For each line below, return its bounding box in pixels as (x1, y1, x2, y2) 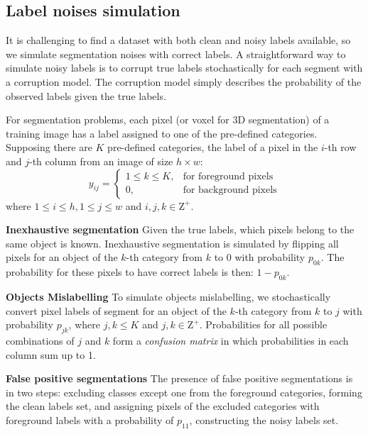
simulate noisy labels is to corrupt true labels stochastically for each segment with (6, 60, 363, 75)
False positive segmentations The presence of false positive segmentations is (6, 371, 353, 386)
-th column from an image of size (29, 153, 173, 168)
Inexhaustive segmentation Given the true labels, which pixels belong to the (6, 222, 355, 237)
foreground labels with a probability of (6, 412, 174, 427)
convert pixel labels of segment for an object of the (6, 303, 227, 318)
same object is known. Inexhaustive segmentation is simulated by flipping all (6, 235, 339, 250)
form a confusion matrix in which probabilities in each (112, 333, 349, 347)
